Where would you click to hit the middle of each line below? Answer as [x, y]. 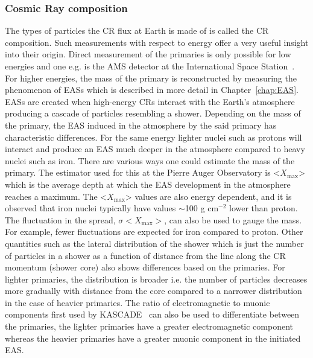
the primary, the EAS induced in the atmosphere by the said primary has [141, 125]
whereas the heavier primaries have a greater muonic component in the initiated [153, 338]
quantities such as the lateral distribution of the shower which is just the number [154, 243]
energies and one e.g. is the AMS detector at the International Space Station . [150, 66]
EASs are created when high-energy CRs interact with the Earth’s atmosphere [150, 101]
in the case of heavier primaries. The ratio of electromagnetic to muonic [138, 302]
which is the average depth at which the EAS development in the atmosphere [148, 184]
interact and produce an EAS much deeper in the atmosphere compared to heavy [155, 149]
